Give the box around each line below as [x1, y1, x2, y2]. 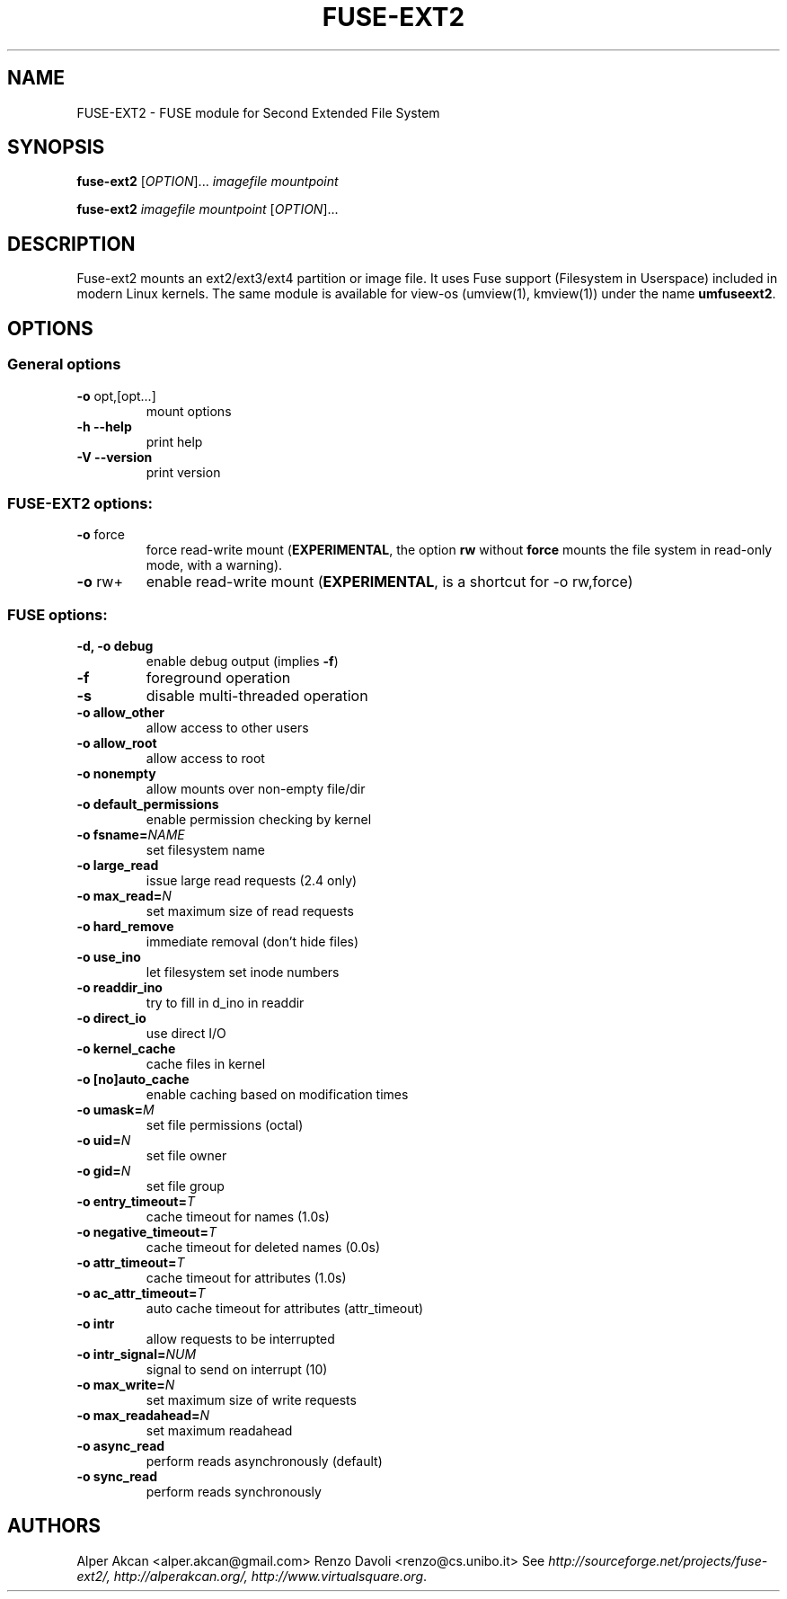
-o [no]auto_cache [76, 1071, 190, 1087]
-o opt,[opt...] [76, 387, 156, 404]
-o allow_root [76, 735, 157, 751]
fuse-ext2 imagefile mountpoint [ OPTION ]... [76, 201, 339, 218]
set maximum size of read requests [146, 903, 354, 919]
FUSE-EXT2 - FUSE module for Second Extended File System [76, 104, 440, 120]
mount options [146, 403, 232, 419]
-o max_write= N [76, 1377, 175, 1392]
